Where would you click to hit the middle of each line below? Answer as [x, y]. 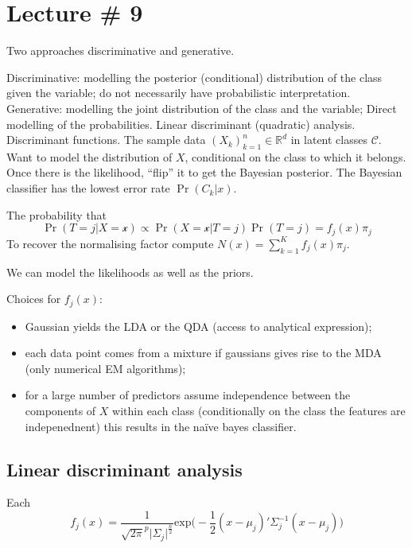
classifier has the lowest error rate [88, 188]
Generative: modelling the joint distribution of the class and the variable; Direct [202, 108]
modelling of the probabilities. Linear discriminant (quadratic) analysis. [181, 124]
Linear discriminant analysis [124, 469]
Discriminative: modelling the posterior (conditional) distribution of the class [194, 77]
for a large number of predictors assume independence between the [188, 395]
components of [60, 410]
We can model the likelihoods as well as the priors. [130, 272]
